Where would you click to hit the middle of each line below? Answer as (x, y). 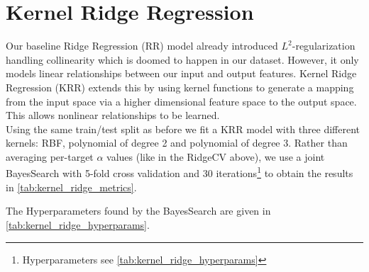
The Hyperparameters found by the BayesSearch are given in (138, 211)
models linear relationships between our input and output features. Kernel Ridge (181, 73)
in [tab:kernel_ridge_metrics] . (71, 187)
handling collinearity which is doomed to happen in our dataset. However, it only (182, 59)
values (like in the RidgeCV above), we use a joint (216, 156)
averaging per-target (50, 156)
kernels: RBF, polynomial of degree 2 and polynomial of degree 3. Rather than (177, 143)
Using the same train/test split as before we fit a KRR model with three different (183, 129)
